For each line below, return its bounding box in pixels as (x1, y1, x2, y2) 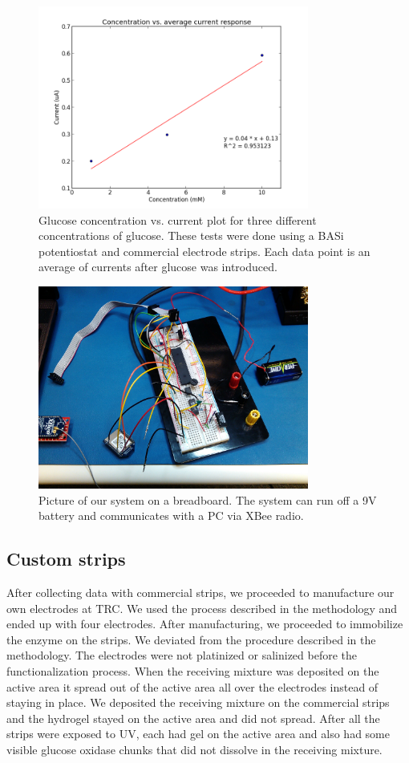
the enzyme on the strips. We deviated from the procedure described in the (6, 631, 376, 647)
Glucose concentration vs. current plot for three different (38, 211, 317, 228)
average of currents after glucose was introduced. (38, 258, 277, 275)
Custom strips (6, 546, 126, 571)
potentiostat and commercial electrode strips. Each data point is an (38, 242, 371, 259)
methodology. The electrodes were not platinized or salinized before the (6, 647, 358, 664)
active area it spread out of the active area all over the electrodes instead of (6, 678, 379, 695)
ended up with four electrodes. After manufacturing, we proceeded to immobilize (6, 615, 403, 632)
